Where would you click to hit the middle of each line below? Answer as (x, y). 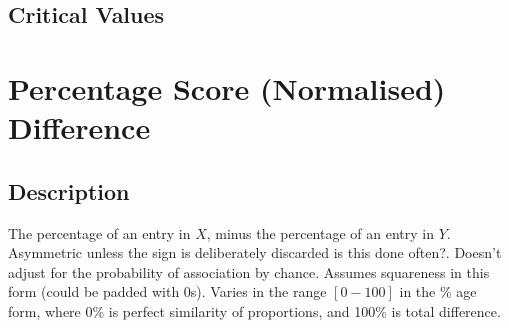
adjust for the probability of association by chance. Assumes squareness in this (249, 271)
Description (69, 190)
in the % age (438, 291)
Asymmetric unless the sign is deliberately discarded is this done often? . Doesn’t (255, 252)
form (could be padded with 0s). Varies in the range (167, 291)
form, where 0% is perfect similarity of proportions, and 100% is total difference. (254, 310)
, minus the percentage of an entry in (320, 232)
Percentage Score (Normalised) (227, 87)
